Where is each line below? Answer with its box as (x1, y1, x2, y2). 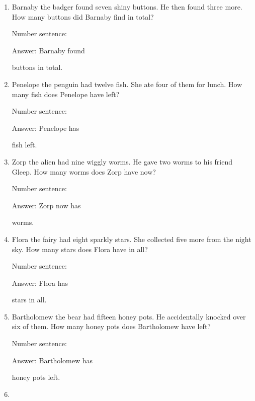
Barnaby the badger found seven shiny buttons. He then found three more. (12, 2, 242, 12)
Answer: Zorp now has (12, 200, 81, 210)
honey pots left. (12, 372, 60, 382)
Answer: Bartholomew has (12, 355, 93, 365)
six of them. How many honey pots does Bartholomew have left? (12, 321, 211, 332)
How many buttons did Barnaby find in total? (12, 11, 154, 22)
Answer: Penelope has (12, 122, 79, 133)
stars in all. (12, 294, 47, 305)
